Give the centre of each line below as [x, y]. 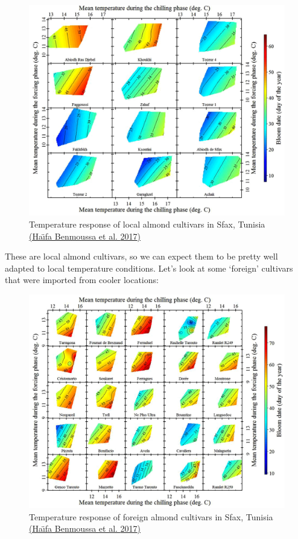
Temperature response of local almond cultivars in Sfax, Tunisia [147, 224]
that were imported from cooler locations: [82, 280]
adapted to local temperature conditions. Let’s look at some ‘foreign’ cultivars [149, 268]
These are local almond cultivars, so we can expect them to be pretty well [141, 256]
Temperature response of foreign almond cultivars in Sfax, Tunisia [151, 516]
